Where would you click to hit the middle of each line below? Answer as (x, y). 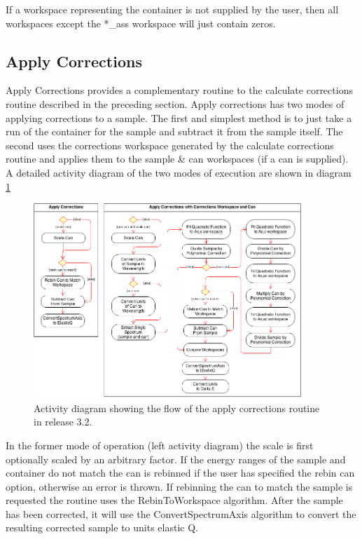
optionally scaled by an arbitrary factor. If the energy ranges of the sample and (176, 459)
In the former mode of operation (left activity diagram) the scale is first (160, 445)
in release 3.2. (63, 422)
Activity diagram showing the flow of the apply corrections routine (177, 408)
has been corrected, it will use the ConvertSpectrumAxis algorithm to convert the (181, 513)
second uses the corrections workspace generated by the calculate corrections (170, 145)
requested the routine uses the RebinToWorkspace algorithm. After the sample (174, 500)
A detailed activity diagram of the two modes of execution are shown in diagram (179, 172)
